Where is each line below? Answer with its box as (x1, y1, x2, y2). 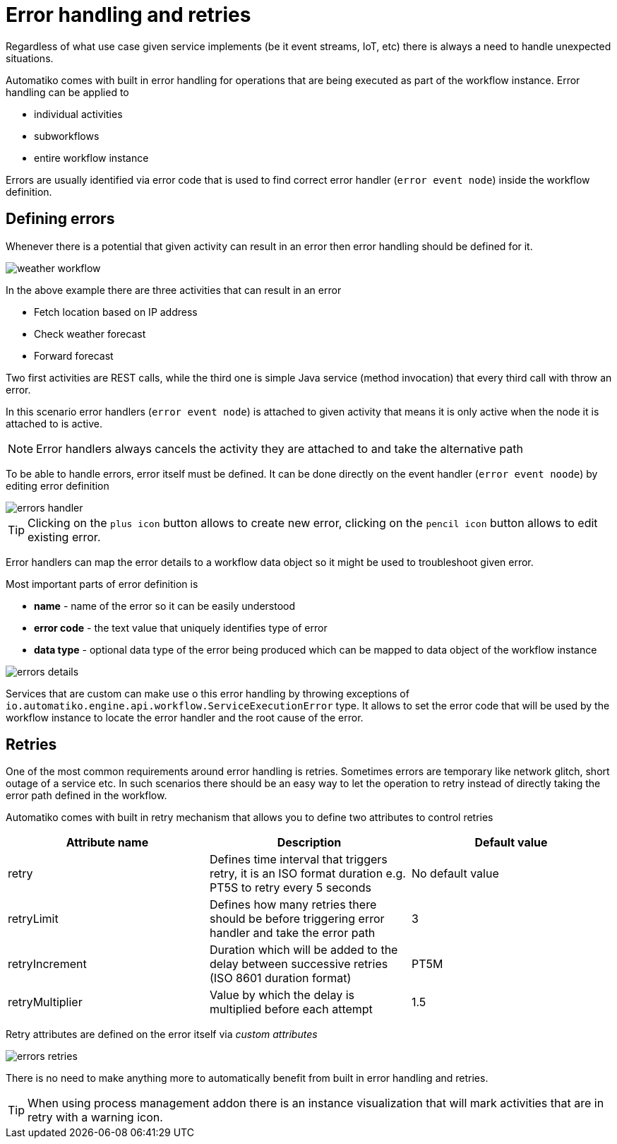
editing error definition (6, 479, 109, 492)
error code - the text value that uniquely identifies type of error (34, 621, 328, 634)
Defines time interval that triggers (209, 852, 388, 867)
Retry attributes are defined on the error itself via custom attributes (6, 1028, 318, 1041)
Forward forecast (34, 349, 114, 362)
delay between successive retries (209, 957, 388, 972)
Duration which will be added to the (209, 943, 398, 957)
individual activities (34, 107, 123, 120)
